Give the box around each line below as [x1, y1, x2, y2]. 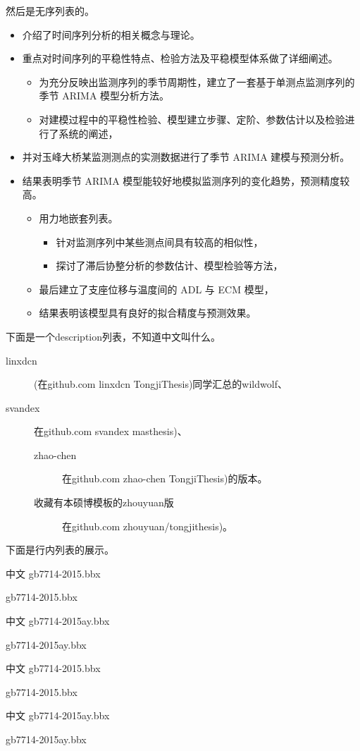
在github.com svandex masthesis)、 [34, 424, 187, 439]
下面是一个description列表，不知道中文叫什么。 [6, 329, 221, 343]
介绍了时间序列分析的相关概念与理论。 [22, 27, 200, 42]
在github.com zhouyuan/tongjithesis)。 [62, 518, 233, 533]
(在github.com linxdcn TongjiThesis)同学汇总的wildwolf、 [34, 377, 287, 391]
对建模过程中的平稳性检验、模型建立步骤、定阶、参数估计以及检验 [39, 111, 345, 126]
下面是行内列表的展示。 [6, 542, 114, 557]
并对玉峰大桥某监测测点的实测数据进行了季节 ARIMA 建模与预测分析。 [22, 149, 350, 164]
